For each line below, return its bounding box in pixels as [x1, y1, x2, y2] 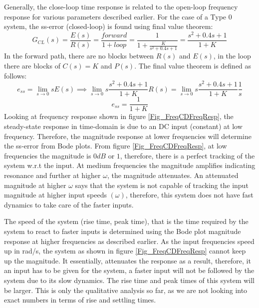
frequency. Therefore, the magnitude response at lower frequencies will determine [4, 130, 252, 141]
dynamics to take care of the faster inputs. [4, 199, 134, 209]
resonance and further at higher [4, 169, 101, 180]
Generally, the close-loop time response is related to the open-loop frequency [4, 1, 238, 11]
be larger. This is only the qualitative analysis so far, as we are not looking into [4, 284, 248, 295]
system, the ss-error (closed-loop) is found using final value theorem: [4, 21, 213, 31]
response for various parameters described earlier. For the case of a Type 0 [4, 11, 232, 21]
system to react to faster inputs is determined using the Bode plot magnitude [4, 225, 241, 236]
